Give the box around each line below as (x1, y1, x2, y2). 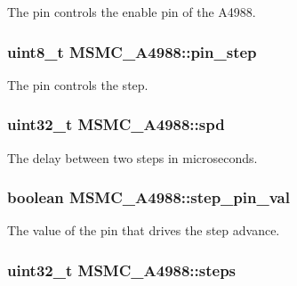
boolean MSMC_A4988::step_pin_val (7, 186, 290, 208)
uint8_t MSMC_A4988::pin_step (7, 40, 257, 62)
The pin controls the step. (7, 75, 148, 94)
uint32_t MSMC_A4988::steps (7, 258, 237, 281)
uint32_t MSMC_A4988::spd (7, 113, 225, 135)
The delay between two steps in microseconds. (7, 148, 258, 167)
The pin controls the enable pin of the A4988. (7, 3, 256, 20)
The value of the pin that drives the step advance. (7, 221, 280, 240)
